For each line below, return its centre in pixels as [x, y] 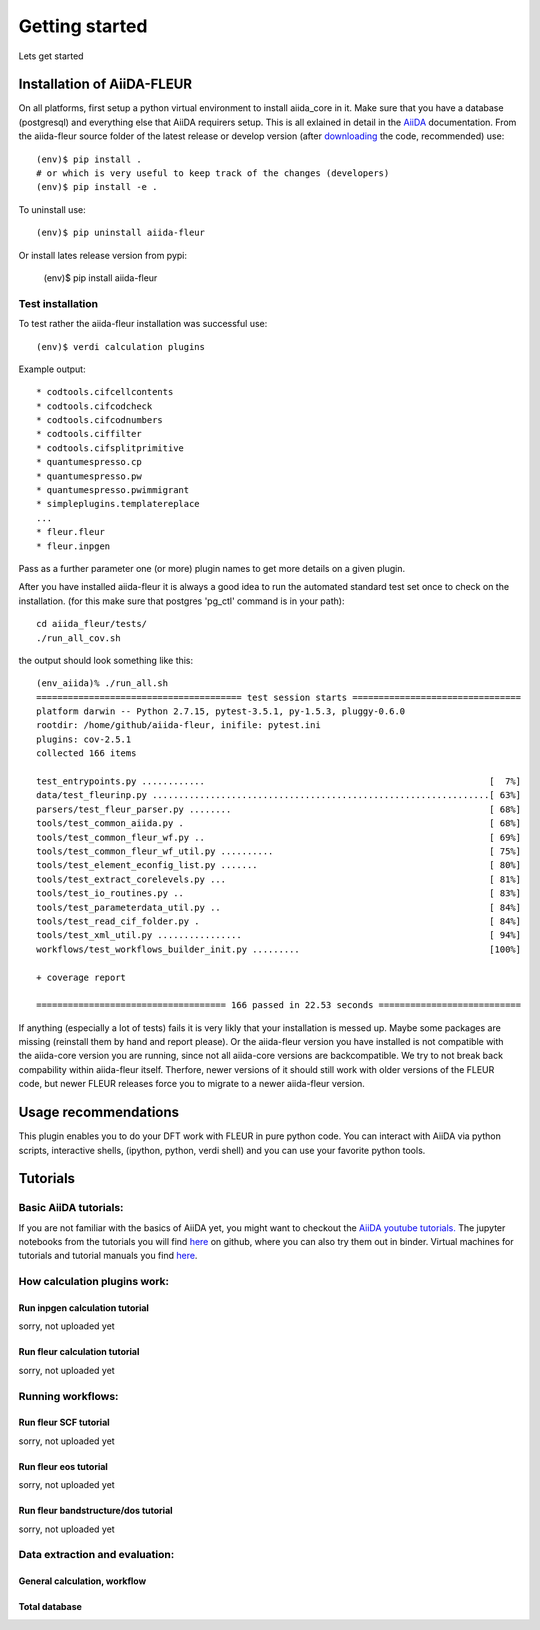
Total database [50, 1607]
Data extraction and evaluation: [96, 1555]
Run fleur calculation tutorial [79, 1352]
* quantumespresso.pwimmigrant [113, 490]
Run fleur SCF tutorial [64, 1422]
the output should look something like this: [106, 660]
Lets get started [51, 56]
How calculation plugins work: [94, 1282]
